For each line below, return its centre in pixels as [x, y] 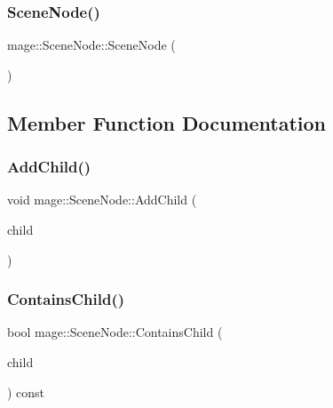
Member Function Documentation [167, 122]
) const [26, 392]
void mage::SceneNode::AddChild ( [102, 200]
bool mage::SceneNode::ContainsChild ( [115, 332]
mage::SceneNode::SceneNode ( [91, 45]
